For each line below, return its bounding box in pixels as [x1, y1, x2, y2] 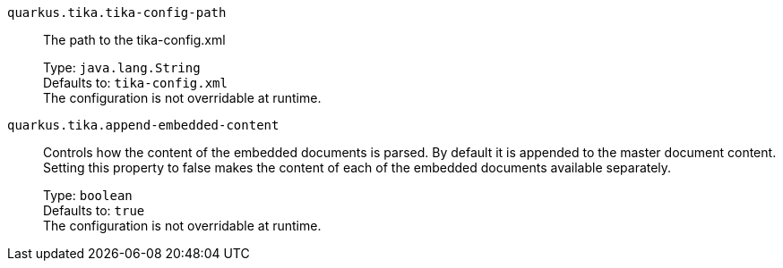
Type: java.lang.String [43, 60, 201, 75]
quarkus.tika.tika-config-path [7, 5, 227, 20]
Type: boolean [43, 188, 133, 203]
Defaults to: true [43, 203, 145, 218]
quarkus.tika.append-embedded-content [7, 118, 280, 132]
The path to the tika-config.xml [43, 32, 226, 47]
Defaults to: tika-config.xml [43, 75, 228, 90]
